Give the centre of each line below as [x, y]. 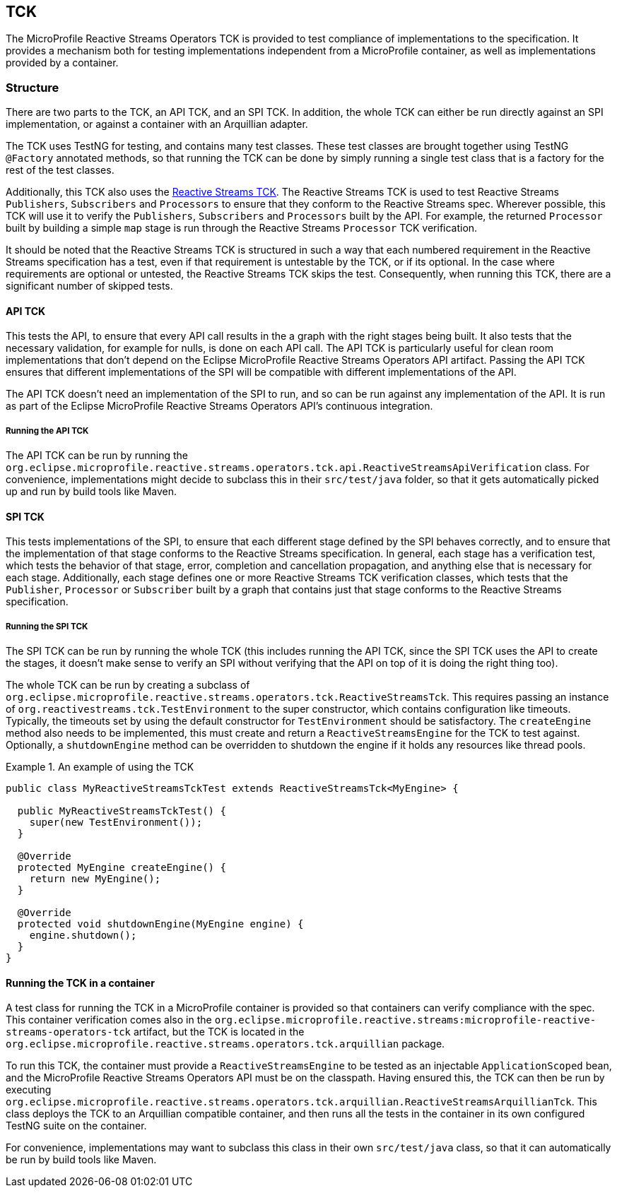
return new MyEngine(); [95, 879]
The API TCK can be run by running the [97, 456]
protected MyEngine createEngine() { [122, 868]
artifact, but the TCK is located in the [219, 1032]
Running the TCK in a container [80, 983]
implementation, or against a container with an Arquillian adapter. [157, 124]
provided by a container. [62, 63]
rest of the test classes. [60, 170]
